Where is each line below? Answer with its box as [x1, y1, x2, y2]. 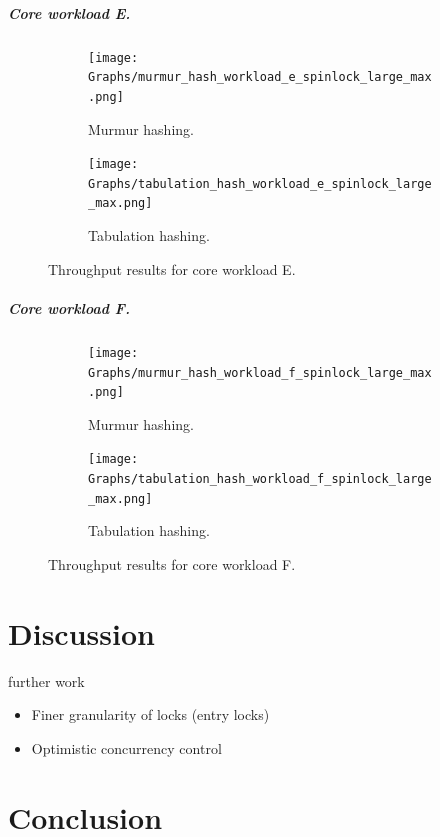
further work [8, 670, 85, 691]
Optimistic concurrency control [31, 737, 222, 758]
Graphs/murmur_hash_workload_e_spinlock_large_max [88, 70, 432, 85]
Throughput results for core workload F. [48, 553, 296, 574]
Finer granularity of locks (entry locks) [31, 704, 270, 725]
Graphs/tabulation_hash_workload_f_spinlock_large [88, 472, 432, 487]
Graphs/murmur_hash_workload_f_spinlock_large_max [88, 365, 432, 380]
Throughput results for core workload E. [48, 258, 296, 279]
